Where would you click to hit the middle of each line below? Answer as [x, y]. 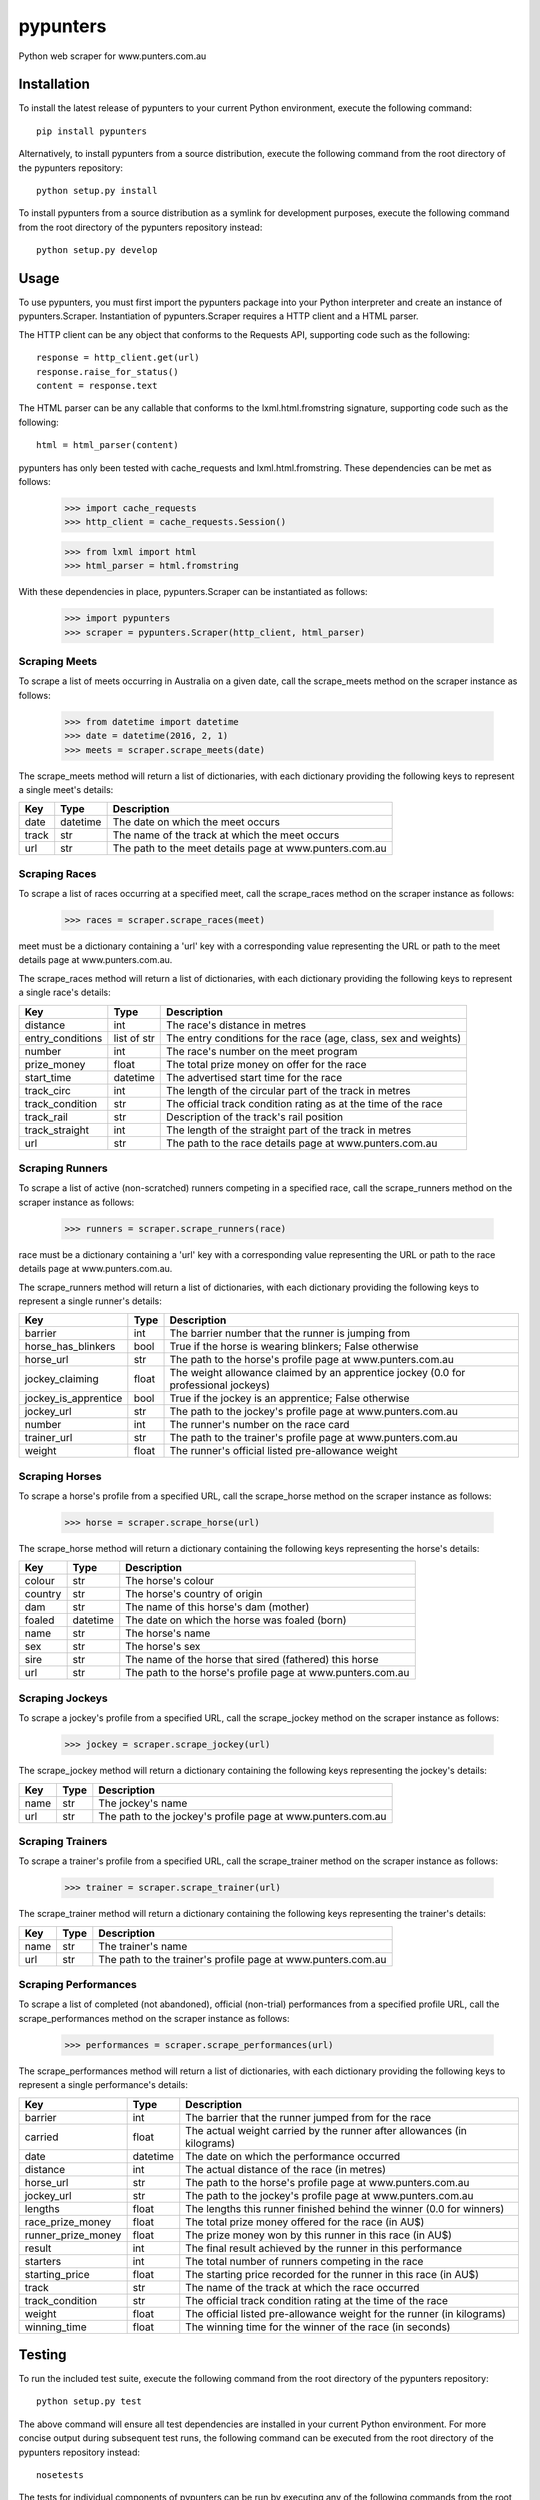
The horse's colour [170, 1581]
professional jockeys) [219, 1385]
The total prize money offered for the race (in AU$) [305, 2222]
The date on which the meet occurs [196, 822]
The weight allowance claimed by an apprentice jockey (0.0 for [317, 1373]
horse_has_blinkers [70, 1347]
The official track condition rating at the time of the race [317, 2300]
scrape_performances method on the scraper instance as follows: [154, 2018]
